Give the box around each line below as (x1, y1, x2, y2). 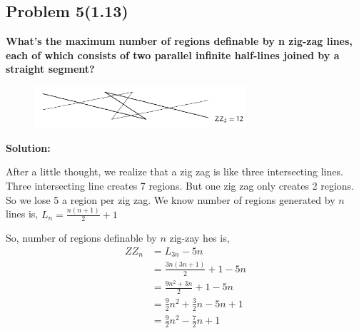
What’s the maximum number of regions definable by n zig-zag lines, (6, 34, 353, 48)
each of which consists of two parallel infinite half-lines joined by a (6, 47, 340, 62)
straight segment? (6, 61, 95, 76)
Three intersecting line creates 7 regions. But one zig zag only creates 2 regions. (6, 178, 355, 193)
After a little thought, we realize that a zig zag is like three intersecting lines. (6, 164, 343, 179)
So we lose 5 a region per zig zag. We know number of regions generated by (6, 192, 335, 207)
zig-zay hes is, (169, 230, 230, 245)
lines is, (6, 206, 39, 221)
